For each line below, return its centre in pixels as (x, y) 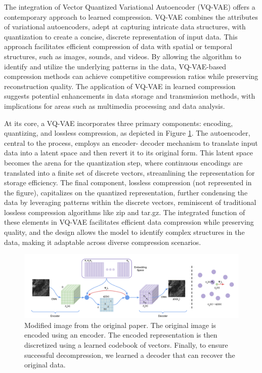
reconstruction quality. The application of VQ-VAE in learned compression (120, 86)
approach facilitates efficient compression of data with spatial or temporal (118, 46)
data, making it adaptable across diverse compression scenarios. (103, 242)
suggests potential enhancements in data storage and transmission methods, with (130, 96)
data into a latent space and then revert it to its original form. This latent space (129, 153)
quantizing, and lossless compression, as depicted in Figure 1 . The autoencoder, (127, 133)
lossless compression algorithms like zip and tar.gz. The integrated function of (125, 212)
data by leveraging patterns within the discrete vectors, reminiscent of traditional (130, 202)
